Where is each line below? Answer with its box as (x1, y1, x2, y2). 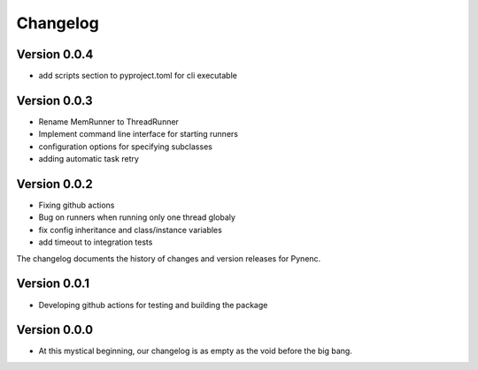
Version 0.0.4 (16, 47, 94, 62)
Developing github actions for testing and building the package (38, 299, 268, 310)
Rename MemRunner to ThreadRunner (38, 116, 179, 127)
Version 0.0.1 (16, 276, 90, 291)
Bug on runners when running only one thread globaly (38, 212, 236, 223)
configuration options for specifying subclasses (38, 141, 212, 152)
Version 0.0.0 (16, 322, 93, 337)
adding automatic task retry (38, 154, 139, 164)
